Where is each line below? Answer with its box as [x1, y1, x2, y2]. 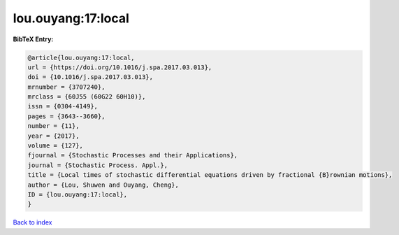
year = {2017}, [27, 131, 80, 140]
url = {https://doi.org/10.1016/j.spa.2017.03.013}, [27, 63, 212, 71]
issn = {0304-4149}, [27, 102, 98, 111]
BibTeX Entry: [13, 35, 54, 43]
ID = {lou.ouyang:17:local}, [27, 191, 128, 199]
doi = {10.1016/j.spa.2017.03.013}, [27, 73, 154, 81]
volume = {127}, [27, 142, 84, 150]
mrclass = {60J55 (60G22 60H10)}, [27, 93, 146, 101]
